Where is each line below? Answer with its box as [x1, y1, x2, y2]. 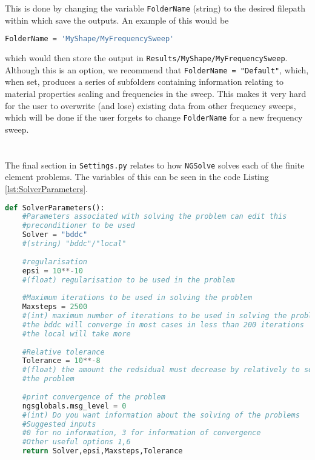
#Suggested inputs [22, 419, 96, 428]
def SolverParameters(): [5, 203, 105, 212]
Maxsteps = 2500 [22, 302, 88, 312]
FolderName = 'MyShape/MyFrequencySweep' [5, 35, 174, 44]
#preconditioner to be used [22, 221, 135, 230]
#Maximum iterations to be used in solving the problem [22, 293, 253, 302]
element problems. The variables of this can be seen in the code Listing [5, 170, 269, 183]
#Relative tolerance [22, 347, 105, 356]
